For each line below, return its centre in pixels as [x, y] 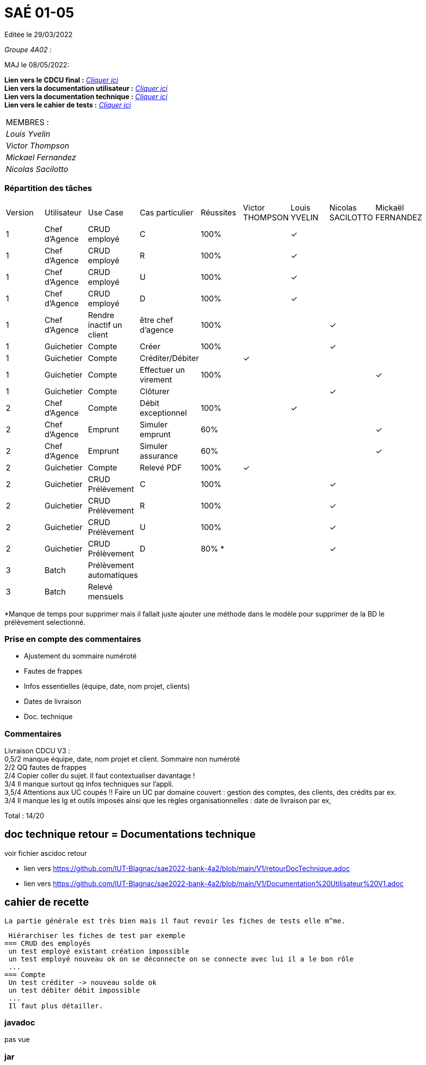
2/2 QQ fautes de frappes [46, 767]
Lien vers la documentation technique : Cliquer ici [86, 96]
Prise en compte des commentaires [73, 639]
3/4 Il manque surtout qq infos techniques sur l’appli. [89, 784]
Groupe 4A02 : [28, 49]
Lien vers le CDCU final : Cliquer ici [61, 80]
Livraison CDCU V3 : [37, 751]
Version [20, 212]
